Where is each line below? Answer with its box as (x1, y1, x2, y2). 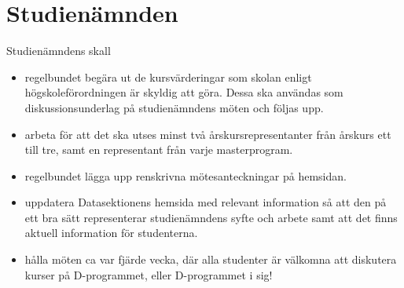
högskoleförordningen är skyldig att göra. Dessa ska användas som (24, 84, 343, 100)
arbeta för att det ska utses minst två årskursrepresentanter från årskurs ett (24, 126, 391, 142)
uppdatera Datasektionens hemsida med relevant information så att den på (24, 194, 387, 210)
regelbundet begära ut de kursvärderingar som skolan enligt (24, 68, 312, 85)
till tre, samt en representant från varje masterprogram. (24, 141, 293, 158)
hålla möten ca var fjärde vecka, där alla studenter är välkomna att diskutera (24, 251, 397, 268)
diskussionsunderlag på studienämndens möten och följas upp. (24, 99, 324, 115)
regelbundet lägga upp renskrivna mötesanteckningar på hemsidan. (24, 167, 347, 184)
